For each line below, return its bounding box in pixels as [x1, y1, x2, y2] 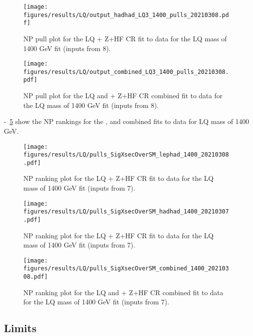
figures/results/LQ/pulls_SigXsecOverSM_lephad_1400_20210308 [23, 151, 229, 159]
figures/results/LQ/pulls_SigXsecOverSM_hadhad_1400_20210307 [23, 208, 229, 215]
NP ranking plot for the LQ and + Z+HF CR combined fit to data [23, 287, 223, 297]
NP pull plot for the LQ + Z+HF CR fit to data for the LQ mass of [23, 33, 227, 43]
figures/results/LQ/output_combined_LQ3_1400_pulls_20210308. [23, 68, 229, 75]
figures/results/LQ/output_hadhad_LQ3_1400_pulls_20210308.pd [23, 11, 229, 18]
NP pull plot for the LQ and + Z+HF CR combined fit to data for [23, 90, 223, 101]
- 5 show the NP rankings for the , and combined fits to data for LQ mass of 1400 [4, 116, 249, 126]
